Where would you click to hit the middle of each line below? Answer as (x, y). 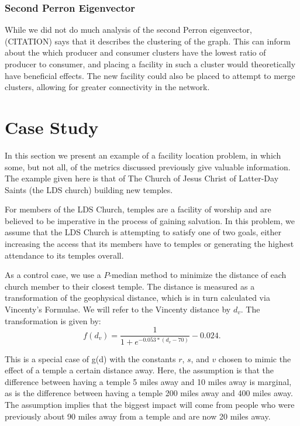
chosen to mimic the (255, 358)
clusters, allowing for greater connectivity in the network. (107, 87)
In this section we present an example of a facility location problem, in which (143, 155)
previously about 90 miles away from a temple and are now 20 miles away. (138, 416)
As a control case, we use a (53, 275)
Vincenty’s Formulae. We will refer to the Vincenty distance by (118, 309)
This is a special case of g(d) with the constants (90, 358)
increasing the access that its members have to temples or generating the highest (149, 244)
